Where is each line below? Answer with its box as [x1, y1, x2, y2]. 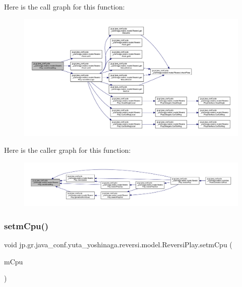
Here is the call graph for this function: [4, 2, 125, 12]
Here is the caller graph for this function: [4, 145, 131, 155]
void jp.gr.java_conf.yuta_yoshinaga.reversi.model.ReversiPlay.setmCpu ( [4, 239, 232, 250]
